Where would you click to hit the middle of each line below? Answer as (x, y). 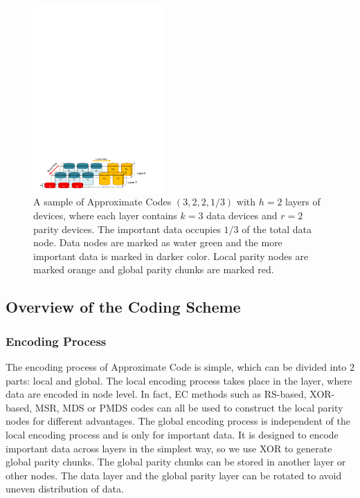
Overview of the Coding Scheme (123, 307)
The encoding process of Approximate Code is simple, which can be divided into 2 (180, 367)
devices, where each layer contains (105, 215)
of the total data (277, 229)
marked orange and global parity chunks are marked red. (154, 269)
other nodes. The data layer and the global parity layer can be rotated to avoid (174, 475)
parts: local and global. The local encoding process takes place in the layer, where (179, 380)
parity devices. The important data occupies (127, 229)
